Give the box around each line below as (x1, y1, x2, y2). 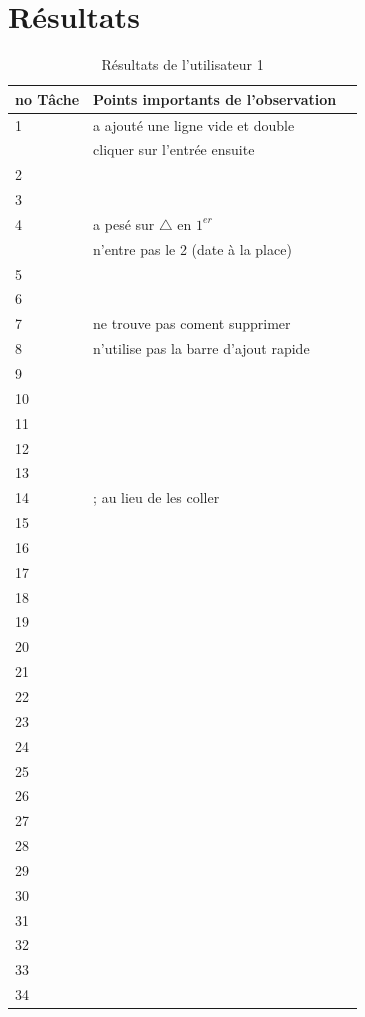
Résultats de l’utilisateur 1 (101, 54, 264, 75)
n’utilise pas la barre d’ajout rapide (93, 338, 310, 359)
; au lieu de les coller (93, 487, 220, 508)
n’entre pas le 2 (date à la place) (93, 238, 292, 259)
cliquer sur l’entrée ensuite (93, 139, 255, 160)
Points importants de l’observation (93, 88, 337, 109)
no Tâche (15, 88, 80, 109)
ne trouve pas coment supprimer (93, 313, 291, 334)
